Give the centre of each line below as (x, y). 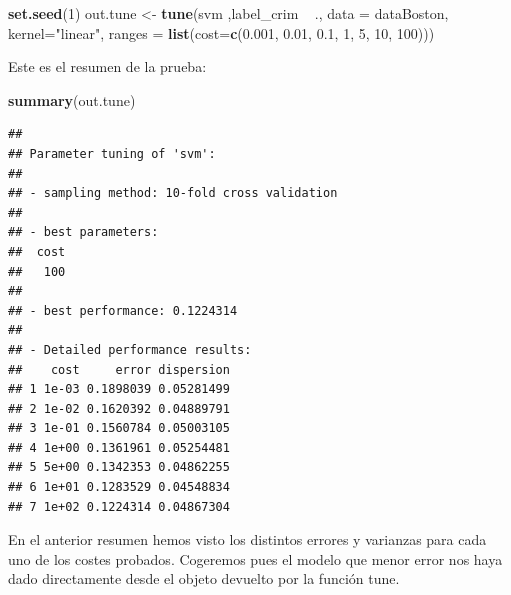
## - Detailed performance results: (130, 349)
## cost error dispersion (119, 369)
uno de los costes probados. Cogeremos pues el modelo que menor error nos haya (255, 558)
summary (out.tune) (72, 99)
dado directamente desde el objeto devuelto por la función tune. (204, 578)
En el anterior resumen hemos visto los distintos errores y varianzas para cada (247, 539)
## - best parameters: (83, 232)
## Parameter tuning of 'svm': (112, 153)
